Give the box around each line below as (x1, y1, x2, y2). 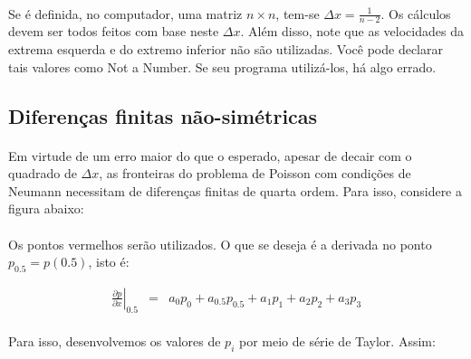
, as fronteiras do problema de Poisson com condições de (99, 164, 411, 183)
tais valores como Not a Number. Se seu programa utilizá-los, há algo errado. (8, 57, 437, 76)
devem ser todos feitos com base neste (8, 22, 219, 41)
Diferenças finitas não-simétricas (8, 101, 318, 129)
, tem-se (275, 4, 320, 23)
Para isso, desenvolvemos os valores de (8, 332, 221, 351)
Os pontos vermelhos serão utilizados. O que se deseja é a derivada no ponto (8, 234, 432, 253)
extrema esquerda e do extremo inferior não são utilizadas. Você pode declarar (8, 40, 443, 59)
